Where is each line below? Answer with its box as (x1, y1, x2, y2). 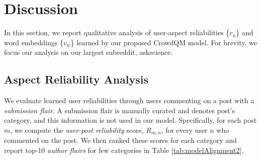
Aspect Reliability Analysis (4, 71, 149, 87)
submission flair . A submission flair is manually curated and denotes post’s (4, 105, 235, 115)
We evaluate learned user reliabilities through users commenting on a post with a (4, 95, 254, 106)
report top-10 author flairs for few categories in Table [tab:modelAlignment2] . (4, 144, 244, 155)
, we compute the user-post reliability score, (10, 124, 144, 135)
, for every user (161, 124, 208, 135)
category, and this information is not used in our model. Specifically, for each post (4, 115, 257, 125)
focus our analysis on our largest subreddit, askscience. (4, 47, 173, 57)
